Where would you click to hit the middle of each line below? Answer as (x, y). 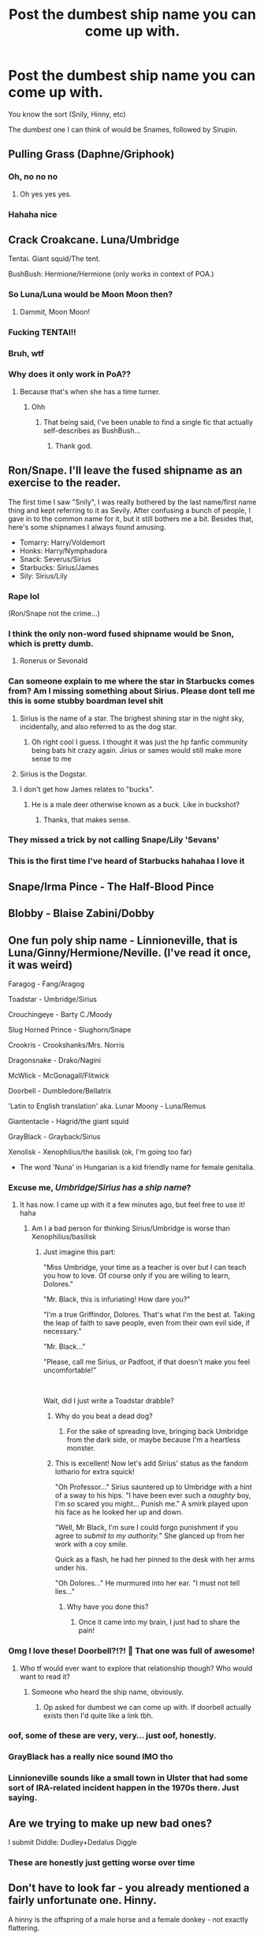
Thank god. (73, 445)
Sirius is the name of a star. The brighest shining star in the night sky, (132, 718)
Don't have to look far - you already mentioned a (129, 1888)
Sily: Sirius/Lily (43, 575)
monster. (81, 1448)
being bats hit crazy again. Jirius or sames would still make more (136, 750)
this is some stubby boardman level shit (86, 701)
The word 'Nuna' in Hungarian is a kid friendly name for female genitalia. (137, 1167)
